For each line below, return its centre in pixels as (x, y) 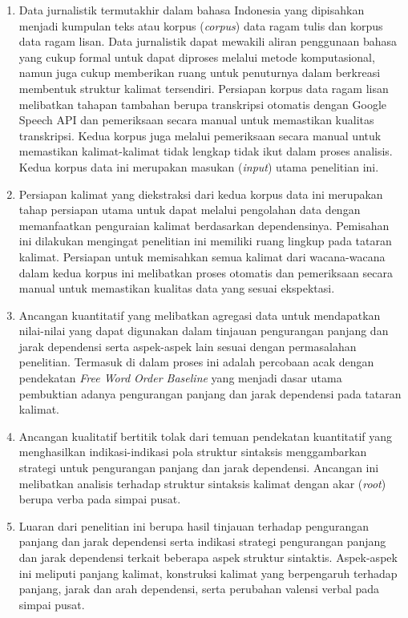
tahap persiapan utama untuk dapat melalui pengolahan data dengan (190, 210)
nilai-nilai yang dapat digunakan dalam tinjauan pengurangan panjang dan (204, 331)
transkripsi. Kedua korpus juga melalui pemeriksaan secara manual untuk (200, 135)
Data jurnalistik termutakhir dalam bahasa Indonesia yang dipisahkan (192, 10)
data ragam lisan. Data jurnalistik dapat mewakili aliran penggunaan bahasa (208, 41)
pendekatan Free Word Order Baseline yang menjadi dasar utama (180, 378)
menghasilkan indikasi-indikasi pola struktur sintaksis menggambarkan (193, 452)
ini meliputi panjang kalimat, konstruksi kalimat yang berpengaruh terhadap (208, 573)
